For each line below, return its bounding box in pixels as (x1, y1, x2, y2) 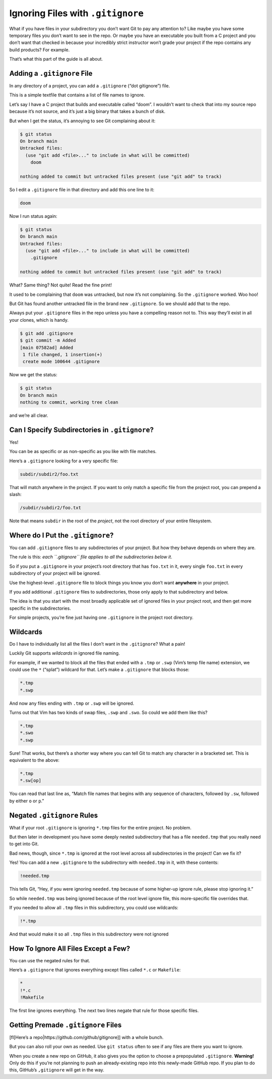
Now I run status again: (9, 213, 57, 219)
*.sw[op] (20, 778, 42, 783)
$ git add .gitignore (20, 330, 74, 336)
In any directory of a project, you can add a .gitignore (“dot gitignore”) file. (9, 83, 170, 89)
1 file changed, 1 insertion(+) (23, 352, 103, 357)
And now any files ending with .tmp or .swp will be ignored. (9, 700, 134, 706)
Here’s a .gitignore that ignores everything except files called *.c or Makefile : (9, 967, 181, 973)
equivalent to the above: (9, 757, 60, 763)
